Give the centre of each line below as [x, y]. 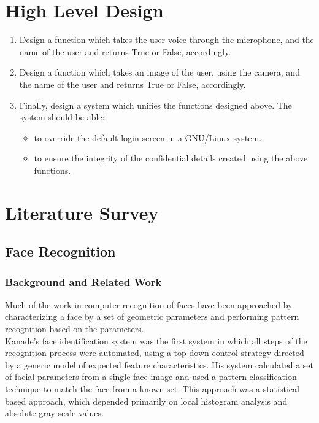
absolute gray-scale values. [54, 413]
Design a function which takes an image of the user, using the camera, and [159, 72]
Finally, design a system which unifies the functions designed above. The [156, 105]
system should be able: [62, 117]
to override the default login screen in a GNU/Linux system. [148, 137]
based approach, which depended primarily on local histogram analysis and [146, 401]
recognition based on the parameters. [75, 329]
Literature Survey [82, 212]
